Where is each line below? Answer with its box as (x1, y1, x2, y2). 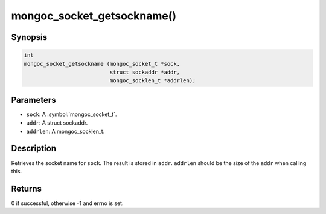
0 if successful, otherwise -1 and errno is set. (11, 199, 124, 207)
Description (11, 143, 57, 154)
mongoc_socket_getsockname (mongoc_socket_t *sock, (24, 60, 181, 67)
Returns (11, 183, 42, 193)
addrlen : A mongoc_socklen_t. (26, 128, 105, 135)
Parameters (11, 94, 56, 105)
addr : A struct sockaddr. (26, 119, 88, 126)
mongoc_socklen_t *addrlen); (109, 77, 196, 84)
